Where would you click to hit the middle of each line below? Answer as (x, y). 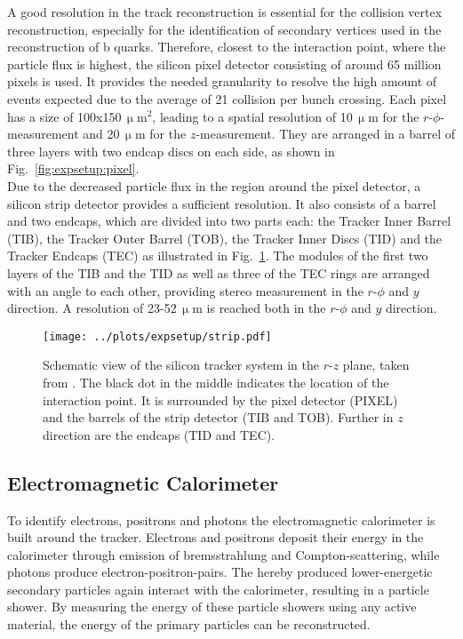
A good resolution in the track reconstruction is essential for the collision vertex (225, 12)
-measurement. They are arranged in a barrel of (325, 134)
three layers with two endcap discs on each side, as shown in (171, 151)
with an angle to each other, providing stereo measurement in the (185, 290)
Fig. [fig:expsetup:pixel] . (73, 168)
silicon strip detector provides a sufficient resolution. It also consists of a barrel (222, 203)
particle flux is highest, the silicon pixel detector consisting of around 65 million (224, 64)
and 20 (101, 134)
